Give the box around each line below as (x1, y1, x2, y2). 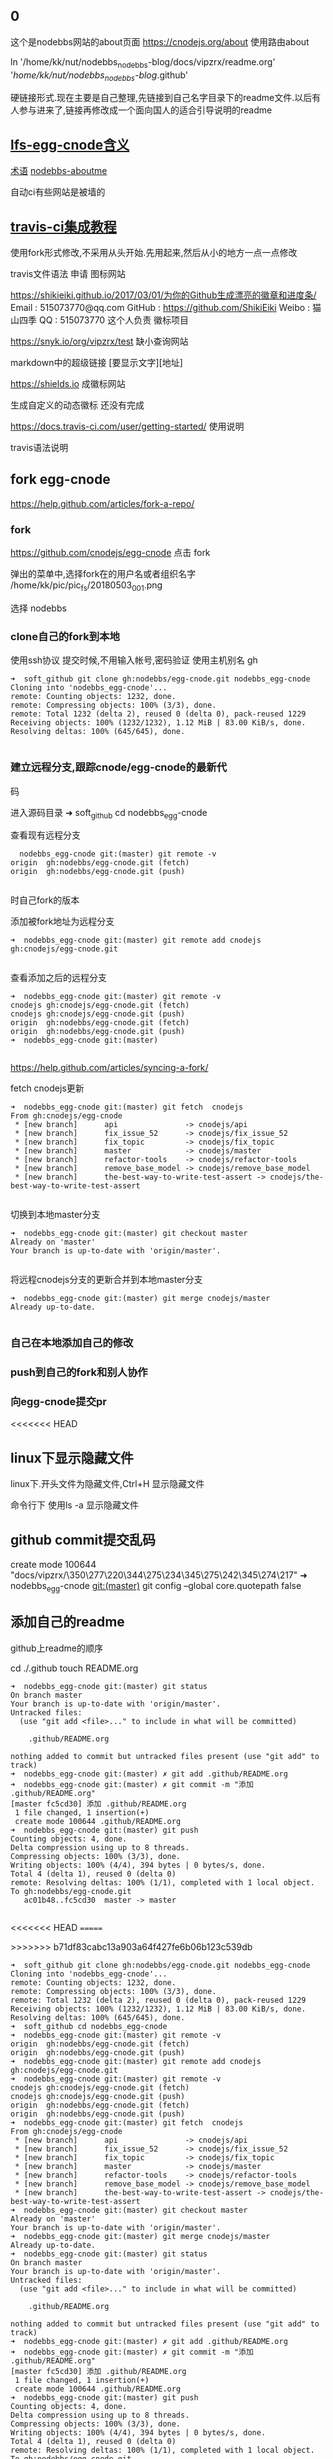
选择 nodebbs (10, 602, 67, 614)
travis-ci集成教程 (10, 218, 117, 235)
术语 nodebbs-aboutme (10, 165, 108, 177)
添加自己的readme (10, 1614, 125, 1631)
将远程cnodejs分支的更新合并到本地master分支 (10, 1274, 203, 1286)
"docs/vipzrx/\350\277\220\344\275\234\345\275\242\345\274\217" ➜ (10, 1569, 308, 1581)
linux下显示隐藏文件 (10, 1449, 134, 1466)
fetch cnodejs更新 (10, 1082, 85, 1094)
